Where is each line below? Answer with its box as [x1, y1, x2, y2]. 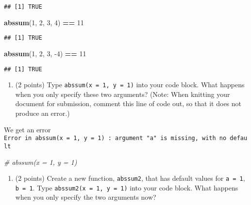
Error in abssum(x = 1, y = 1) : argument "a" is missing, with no [4, 135, 227, 142]
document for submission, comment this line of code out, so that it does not [15, 98, 242, 109]
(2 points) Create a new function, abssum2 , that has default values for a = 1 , [15, 173, 245, 183]
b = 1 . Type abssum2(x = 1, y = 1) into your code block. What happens [15, 182, 238, 192]
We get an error [4, 124, 51, 134]
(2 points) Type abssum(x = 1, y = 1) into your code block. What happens [15, 79, 245, 90]
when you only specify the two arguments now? [15, 192, 156, 202]
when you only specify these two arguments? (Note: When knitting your [15, 89, 230, 99]
